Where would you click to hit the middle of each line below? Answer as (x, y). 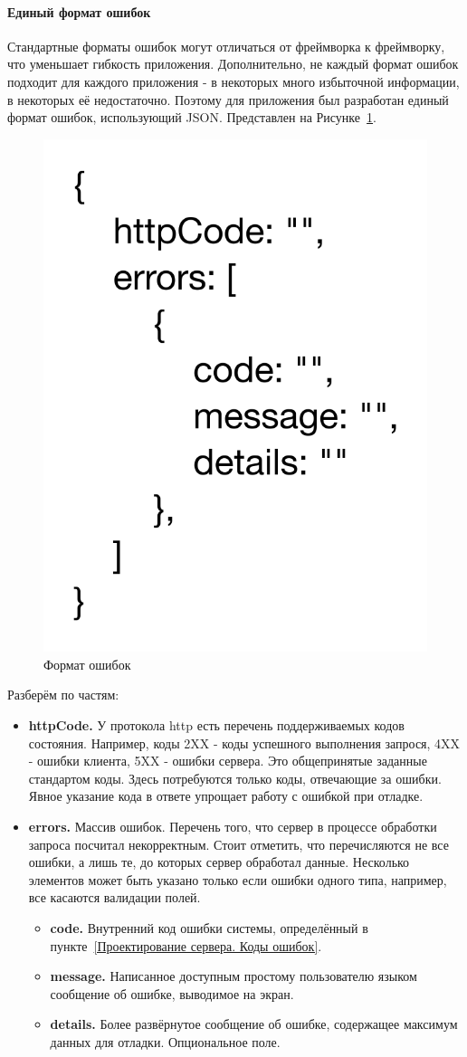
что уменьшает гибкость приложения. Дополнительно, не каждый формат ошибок (233, 64)
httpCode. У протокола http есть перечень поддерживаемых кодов (216, 725)
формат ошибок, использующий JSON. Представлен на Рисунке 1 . (192, 117)
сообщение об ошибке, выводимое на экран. (172, 993)
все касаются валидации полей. (114, 897)
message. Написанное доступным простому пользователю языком (233, 976)
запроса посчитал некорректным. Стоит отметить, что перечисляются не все (238, 844)
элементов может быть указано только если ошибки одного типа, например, (238, 879)
